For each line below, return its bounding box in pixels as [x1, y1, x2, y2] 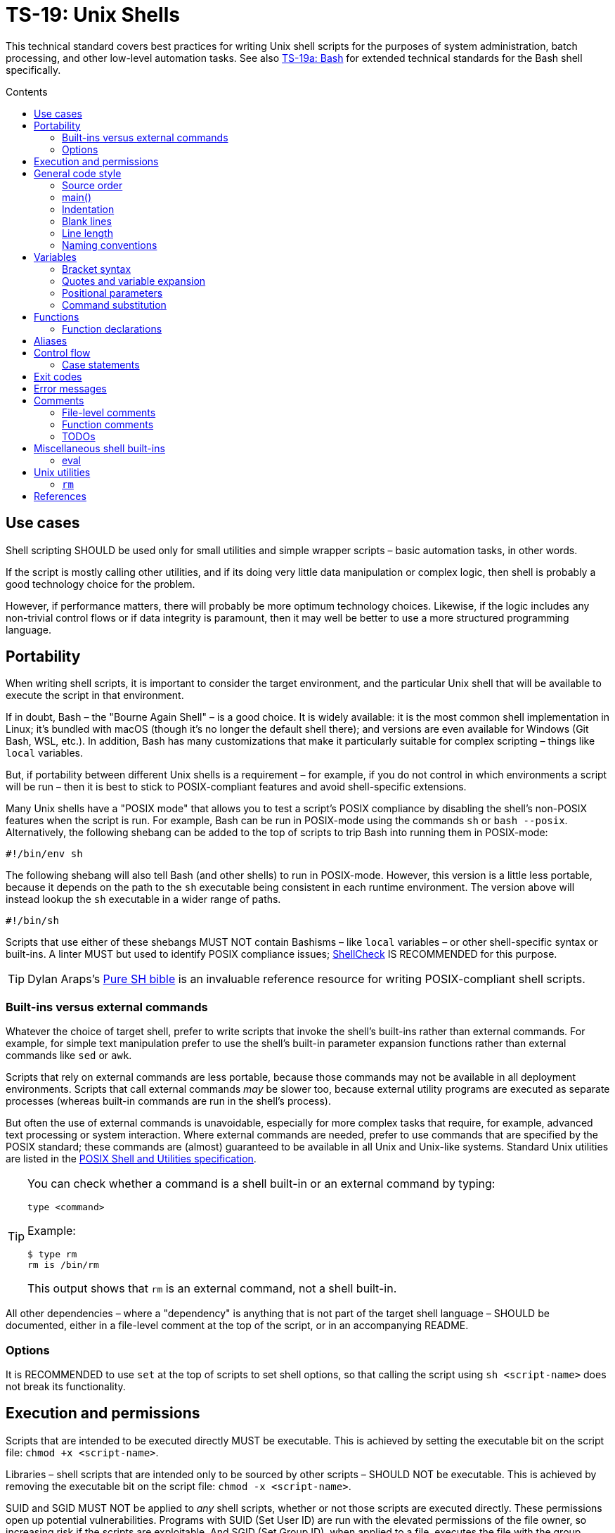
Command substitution [62, 298, 167, 311]
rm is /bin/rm [27, 1259, 99, 1271]
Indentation [62, 203, 115, 215]
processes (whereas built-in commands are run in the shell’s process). [6, 1095, 332, 1108]
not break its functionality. [6, 1380, 126, 1392]
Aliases [34, 334, 67, 347]
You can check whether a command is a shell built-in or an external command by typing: [27, 1176, 496, 1191]
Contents [6, 85, 48, 98]
